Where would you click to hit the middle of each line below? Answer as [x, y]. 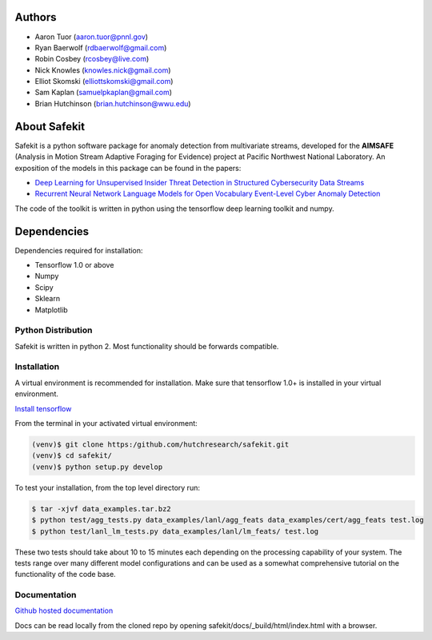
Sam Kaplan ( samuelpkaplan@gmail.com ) [103, 93]
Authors [36, 17]
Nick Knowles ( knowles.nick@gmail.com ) [103, 70]
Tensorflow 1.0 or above [74, 265]
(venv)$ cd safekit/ [72, 456]
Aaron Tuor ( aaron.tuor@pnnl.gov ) [91, 37]
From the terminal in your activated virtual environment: [106, 423]
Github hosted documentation [64, 610]
